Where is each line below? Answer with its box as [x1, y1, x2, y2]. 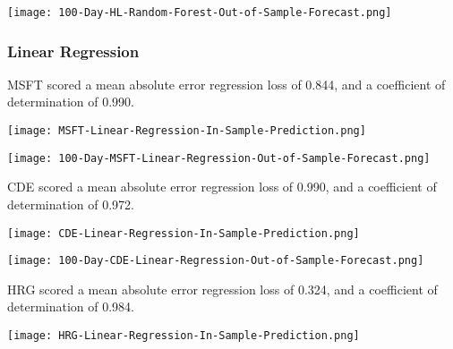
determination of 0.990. [7, 92, 135, 111]
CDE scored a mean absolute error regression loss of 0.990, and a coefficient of [7, 177, 437, 196]
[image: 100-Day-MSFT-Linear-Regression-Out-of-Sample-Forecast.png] [7, 151, 431, 165]
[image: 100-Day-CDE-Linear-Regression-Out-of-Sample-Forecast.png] [7, 254, 424, 268]
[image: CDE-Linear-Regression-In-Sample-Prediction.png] [7, 226, 360, 240]
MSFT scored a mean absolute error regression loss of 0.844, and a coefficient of [7, 74, 446, 93]
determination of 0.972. [7, 194, 135, 213]
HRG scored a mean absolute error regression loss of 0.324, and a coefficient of [7, 279, 438, 298]
